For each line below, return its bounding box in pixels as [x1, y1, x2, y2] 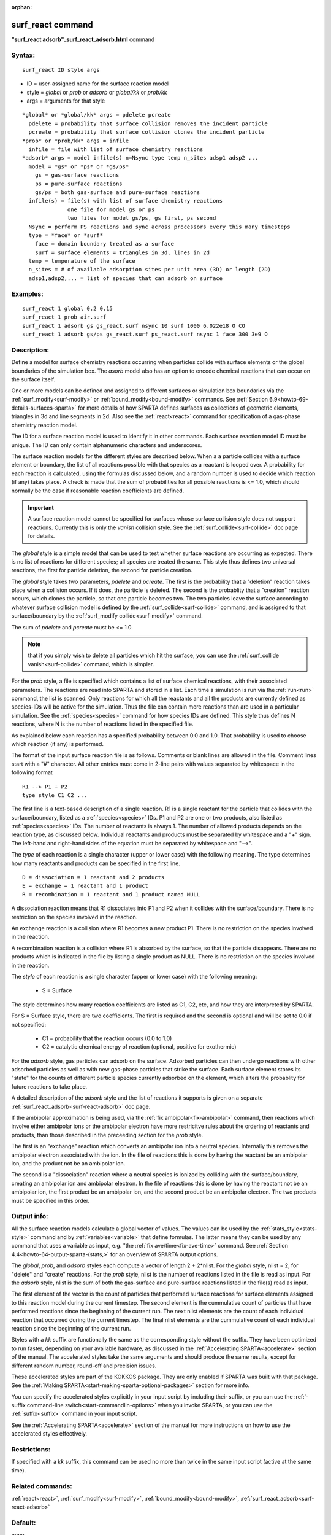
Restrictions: [11, 1445, 51, 1454]
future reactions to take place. [11, 1082, 88, 1090]
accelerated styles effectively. [11, 1430, 88, 1437]
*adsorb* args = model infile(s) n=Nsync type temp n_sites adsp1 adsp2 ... [22, 154, 259, 161]
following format [11, 769, 53, 776]
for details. [28, 532, 55, 540]
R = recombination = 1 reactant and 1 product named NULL [22, 891, 200, 898]
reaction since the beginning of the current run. [11, 1324, 131, 1332]
